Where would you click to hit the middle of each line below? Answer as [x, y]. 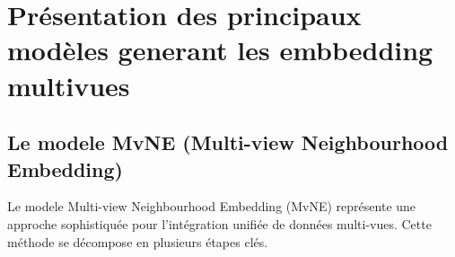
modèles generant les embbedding [220, 50]
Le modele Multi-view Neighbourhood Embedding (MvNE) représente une [212, 206]
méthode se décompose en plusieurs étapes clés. [138, 241]
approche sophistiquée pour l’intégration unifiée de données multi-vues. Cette [219, 223]
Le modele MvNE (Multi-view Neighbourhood [228, 142]
